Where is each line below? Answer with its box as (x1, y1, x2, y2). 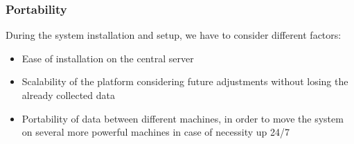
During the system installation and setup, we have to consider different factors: (6, 28, 342, 42)
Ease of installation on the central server (21, 51, 194, 65)
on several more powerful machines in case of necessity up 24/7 (21, 125, 290, 139)
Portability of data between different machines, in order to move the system (21, 111, 344, 125)
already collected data (21, 88, 116, 102)
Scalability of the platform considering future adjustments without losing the (21, 74, 348, 89)
